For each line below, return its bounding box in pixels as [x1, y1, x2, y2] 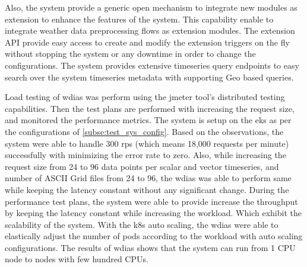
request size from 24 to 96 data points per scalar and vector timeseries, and [5, 160, 279, 172]
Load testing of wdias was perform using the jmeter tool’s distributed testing [5, 91, 285, 103]
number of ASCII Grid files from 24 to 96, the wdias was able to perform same [5, 172, 292, 184]
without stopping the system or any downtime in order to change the [5, 47, 256, 60]
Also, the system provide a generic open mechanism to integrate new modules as [5, 1, 297, 13]
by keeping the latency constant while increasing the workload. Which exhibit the [5, 207, 302, 219]
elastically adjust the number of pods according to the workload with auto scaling [5, 230, 303, 242]
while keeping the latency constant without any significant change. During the [5, 183, 289, 195]
